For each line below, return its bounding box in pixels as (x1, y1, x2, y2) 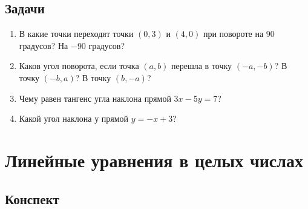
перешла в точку (171, 59, 232, 72)
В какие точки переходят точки (19, 27, 134, 40)
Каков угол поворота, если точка (19, 59, 139, 72)
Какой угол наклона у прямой (19, 112, 129, 125)
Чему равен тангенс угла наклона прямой (19, 91, 171, 104)
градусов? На (19, 39, 68, 51)
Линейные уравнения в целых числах (5, 147, 303, 172)
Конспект (5, 189, 59, 208)
